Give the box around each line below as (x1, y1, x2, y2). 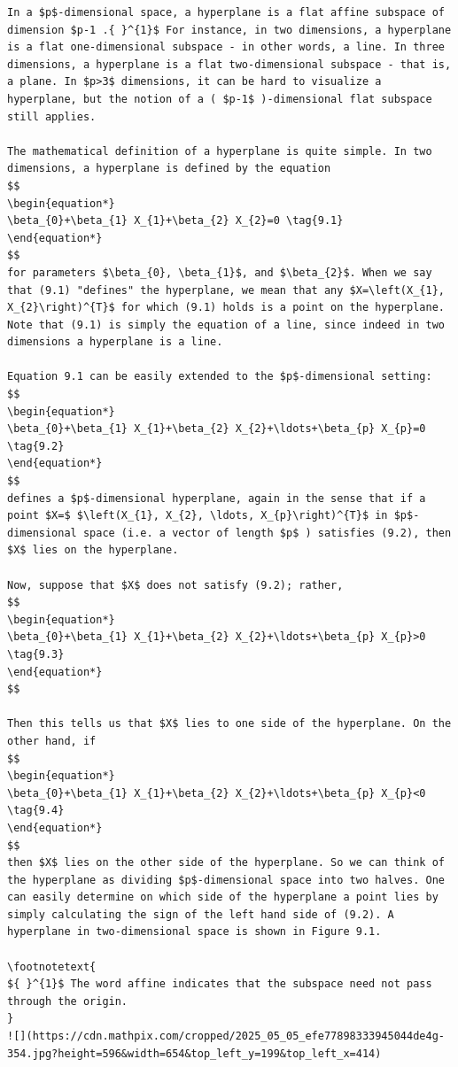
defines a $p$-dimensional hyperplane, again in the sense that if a (7, 491, 426, 505)
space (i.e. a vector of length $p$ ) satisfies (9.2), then (82, 526, 452, 539)
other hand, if (7, 734, 97, 747)
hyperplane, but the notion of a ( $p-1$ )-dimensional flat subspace (7, 92, 432, 105)
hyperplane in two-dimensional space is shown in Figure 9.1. (7, 925, 382, 939)
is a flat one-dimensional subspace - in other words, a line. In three (7, 41, 445, 54)
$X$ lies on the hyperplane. (7, 544, 179, 557)
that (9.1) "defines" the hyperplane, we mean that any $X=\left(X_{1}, (7, 283, 445, 297)
